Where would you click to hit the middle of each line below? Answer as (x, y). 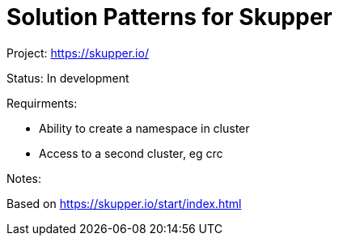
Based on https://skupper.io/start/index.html (124, 203)
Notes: (24, 178)
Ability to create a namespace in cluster (144, 128)
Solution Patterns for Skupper (169, 17)
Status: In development (68, 78)
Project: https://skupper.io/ (78, 53)
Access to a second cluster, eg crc (131, 153)
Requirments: (42, 103)
